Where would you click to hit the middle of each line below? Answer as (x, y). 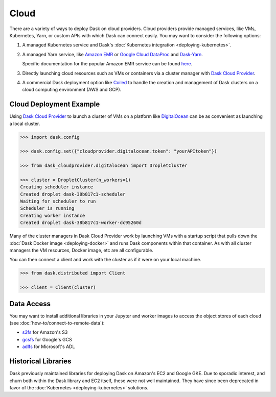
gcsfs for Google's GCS (47, 339)
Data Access (30, 304)
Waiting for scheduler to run (58, 201)
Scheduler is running (47, 208)
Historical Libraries (40, 362)
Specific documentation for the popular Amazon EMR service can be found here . (107, 64)
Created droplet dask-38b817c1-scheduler (73, 194)
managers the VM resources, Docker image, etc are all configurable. (81, 251)
